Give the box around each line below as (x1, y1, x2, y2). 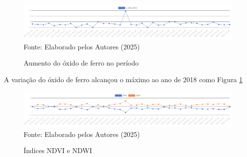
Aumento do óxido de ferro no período (24, 58, 139, 68)
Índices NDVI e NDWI (24, 145, 92, 156)
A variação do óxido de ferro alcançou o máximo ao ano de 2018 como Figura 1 (4, 74, 243, 85)
